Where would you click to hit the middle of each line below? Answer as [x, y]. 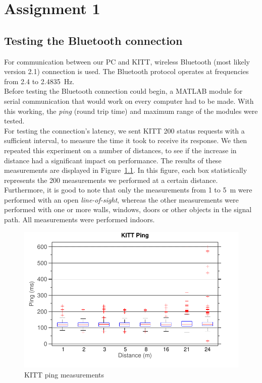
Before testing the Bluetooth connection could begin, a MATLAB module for [123, 91]
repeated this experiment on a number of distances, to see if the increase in [120, 150]
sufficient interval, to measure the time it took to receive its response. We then [126, 140]
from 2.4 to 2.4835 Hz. [39, 81]
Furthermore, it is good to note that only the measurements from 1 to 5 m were [128, 190]
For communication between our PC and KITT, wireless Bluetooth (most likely [127, 61]
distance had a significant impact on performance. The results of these [113, 160]
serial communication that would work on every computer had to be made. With [129, 101]
